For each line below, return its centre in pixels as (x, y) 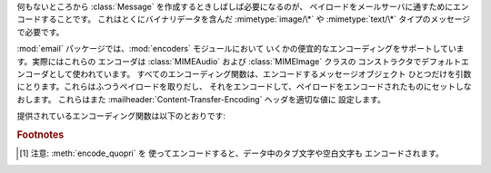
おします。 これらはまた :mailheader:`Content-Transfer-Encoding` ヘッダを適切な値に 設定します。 (201, 99)
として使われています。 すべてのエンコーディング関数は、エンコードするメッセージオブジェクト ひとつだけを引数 (260, 73)
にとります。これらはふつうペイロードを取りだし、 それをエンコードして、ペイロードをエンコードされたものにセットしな (244, 87)
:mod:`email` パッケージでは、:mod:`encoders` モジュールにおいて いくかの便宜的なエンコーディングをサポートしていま (240, 49)
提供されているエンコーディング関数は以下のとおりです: (121, 116)
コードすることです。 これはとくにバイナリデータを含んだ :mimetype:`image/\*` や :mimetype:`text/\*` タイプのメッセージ (244, 19)
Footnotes (40, 134)
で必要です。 (40, 32)
